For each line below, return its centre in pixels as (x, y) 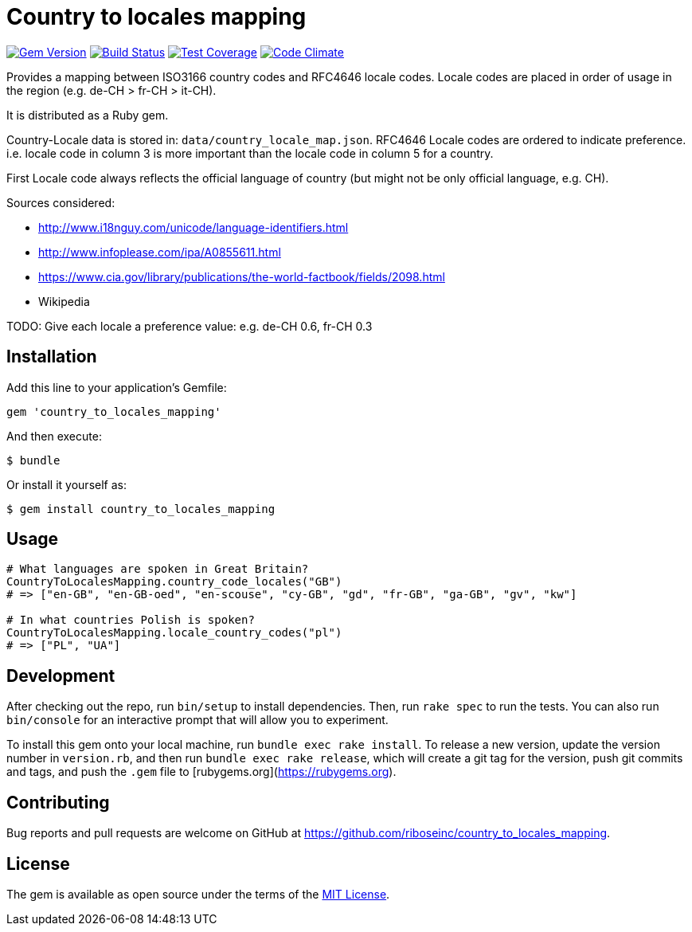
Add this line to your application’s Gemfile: (117, 387)
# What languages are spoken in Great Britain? (158, 569)
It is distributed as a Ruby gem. (88, 115)
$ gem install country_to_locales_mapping (141, 509)
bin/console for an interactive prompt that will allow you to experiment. (197, 720)
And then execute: (54, 436)
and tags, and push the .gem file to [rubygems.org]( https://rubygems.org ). (201, 772)
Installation (52, 357)
